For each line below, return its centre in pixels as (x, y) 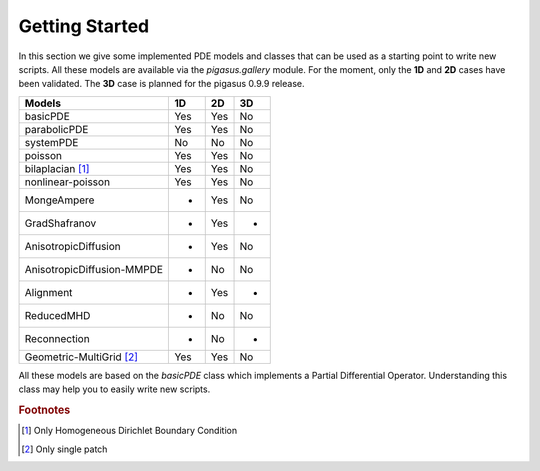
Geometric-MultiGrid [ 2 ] (81, 357)
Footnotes (44, 410)
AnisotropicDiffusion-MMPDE (94, 269)
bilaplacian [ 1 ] (57, 168)
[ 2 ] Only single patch (64, 449)
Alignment (48, 292)
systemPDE (51, 142)
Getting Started (84, 26)
